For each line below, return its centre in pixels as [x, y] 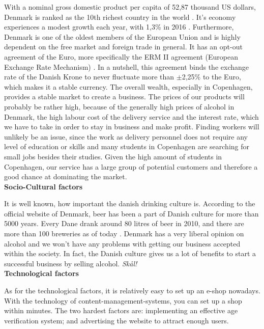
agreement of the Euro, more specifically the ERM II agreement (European [121, 56]
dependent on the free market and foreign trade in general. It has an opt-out [123, 47]
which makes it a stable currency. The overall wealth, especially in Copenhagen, [128, 86]
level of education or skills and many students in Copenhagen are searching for [127, 146]
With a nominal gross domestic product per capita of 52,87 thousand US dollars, [130, 7]
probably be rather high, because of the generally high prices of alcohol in [119, 106]
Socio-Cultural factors [43, 186]
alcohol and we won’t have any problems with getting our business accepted [122, 243]
